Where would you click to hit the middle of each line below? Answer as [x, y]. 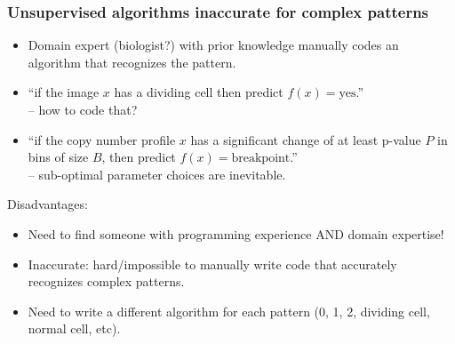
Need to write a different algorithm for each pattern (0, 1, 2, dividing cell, [229, 311]
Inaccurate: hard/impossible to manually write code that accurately [212, 264]
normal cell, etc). [74, 328]
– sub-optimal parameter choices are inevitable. [157, 174]
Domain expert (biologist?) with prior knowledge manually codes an [213, 45]
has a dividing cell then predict [199, 92]
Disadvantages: [48, 204]
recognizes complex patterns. [106, 281]
